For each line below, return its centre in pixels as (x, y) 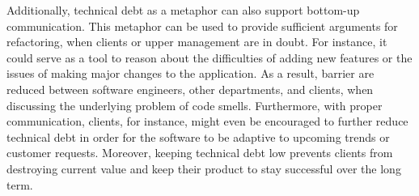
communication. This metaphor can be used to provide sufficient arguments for (202, 26)
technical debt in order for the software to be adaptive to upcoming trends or (198, 136)
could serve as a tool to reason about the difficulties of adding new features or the (209, 57)
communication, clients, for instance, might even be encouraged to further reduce (207, 121)
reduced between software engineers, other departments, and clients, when (190, 89)
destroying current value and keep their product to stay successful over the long (204, 168)
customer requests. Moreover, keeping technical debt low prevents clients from (200, 153)
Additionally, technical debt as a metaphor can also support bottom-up (183, 10)
